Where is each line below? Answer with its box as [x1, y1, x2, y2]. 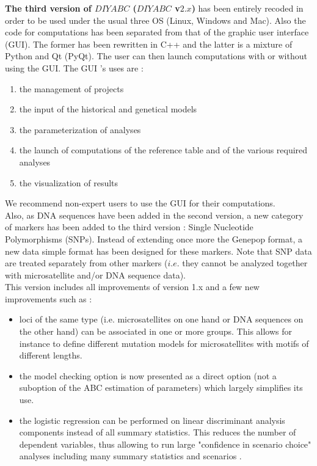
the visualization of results [19, 176, 118, 189]
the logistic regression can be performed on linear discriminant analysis [19, 413, 285, 426]
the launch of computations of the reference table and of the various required [19, 144, 308, 156]
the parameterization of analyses [19, 123, 141, 136]
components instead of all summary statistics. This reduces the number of [19, 426, 296, 439]
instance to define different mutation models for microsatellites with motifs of [19, 337, 309, 349]
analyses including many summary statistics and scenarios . [19, 450, 242, 462]
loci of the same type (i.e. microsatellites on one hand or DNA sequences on [19, 313, 304, 326]
